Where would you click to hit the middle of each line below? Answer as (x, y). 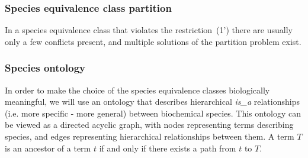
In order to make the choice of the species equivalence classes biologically (137, 90)
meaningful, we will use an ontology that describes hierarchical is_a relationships (152, 101)
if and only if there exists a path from (168, 148)
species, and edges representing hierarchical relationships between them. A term (150, 136)
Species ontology (45, 68)
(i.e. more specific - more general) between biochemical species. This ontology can (153, 113)
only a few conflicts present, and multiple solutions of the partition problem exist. (153, 41)
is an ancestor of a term (48, 148)
